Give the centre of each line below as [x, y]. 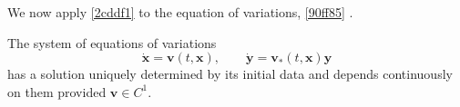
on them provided [57, 91]
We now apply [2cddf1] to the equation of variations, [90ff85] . [180, 12]
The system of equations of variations [112, 42]
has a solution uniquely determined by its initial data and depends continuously [230, 74]
